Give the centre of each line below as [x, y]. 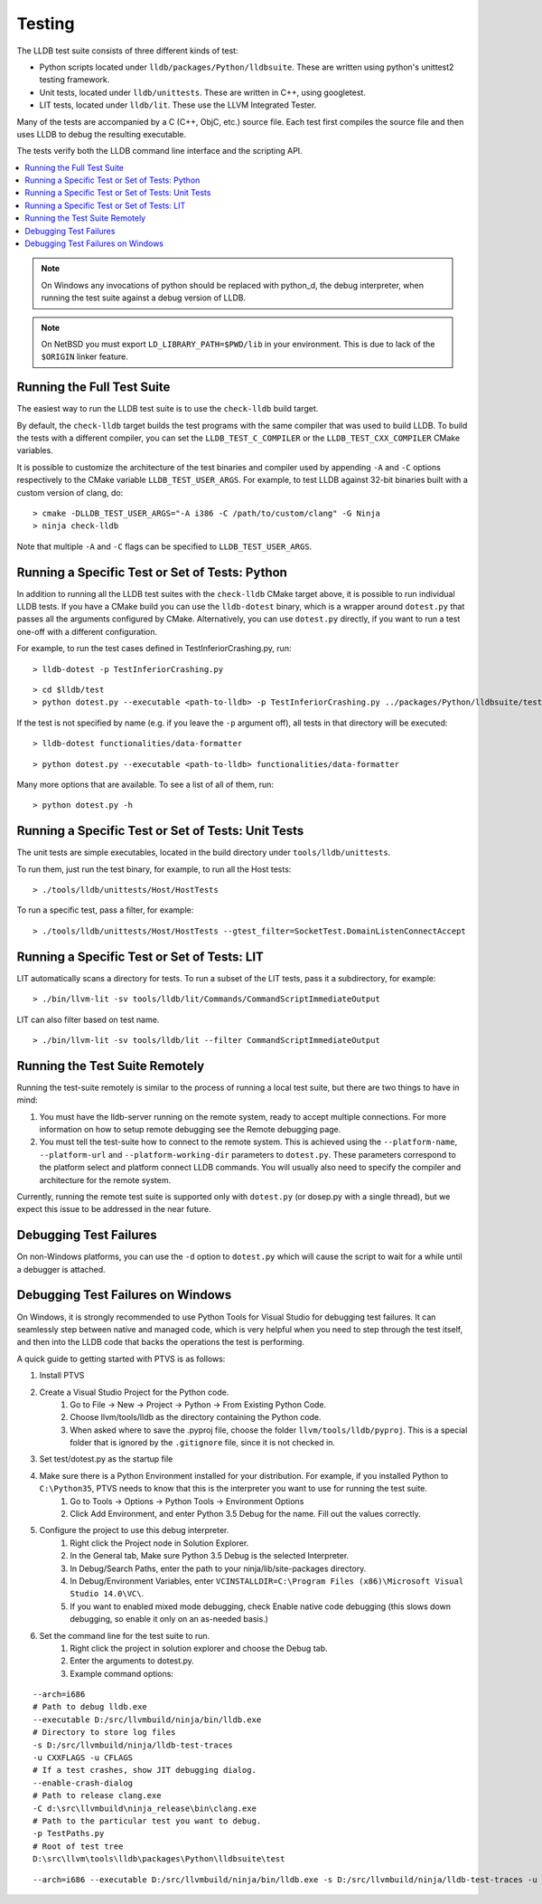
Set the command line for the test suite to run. [125, 1635]
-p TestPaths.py [69, 1833]
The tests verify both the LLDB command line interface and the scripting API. [159, 151]
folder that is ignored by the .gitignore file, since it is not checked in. [203, 1443]
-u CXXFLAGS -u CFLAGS [83, 1758]
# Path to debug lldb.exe [90, 1707]
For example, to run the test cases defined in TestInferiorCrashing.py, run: [154, 649]
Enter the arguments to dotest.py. [132, 1661]
